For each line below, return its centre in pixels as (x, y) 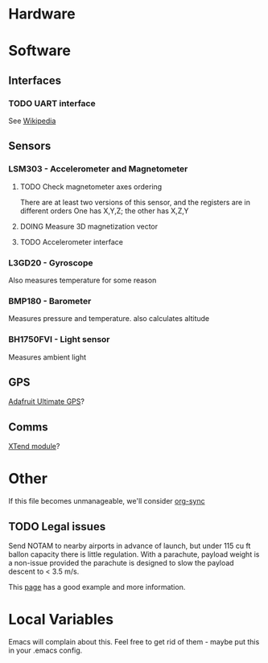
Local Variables (61, 620)
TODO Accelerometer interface (71, 241)
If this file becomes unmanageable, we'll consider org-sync (107, 501)
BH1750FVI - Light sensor (59, 340)
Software (39, 51)
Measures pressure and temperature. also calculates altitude (109, 319)
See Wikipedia (32, 121)
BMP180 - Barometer (50, 301)
